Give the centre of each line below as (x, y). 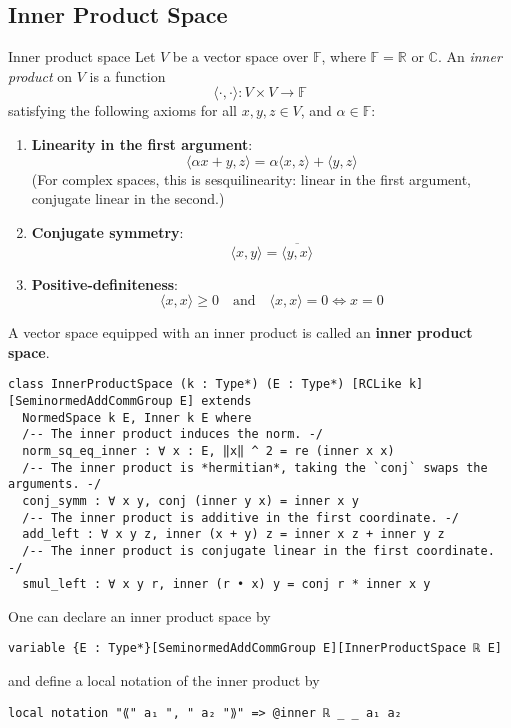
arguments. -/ (55, 484)
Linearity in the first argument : (142, 143)
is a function (127, 75)
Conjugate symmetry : (107, 231)
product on (40, 75)
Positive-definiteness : (104, 283)
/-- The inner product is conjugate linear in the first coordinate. (258, 550)
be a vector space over (240, 56)
